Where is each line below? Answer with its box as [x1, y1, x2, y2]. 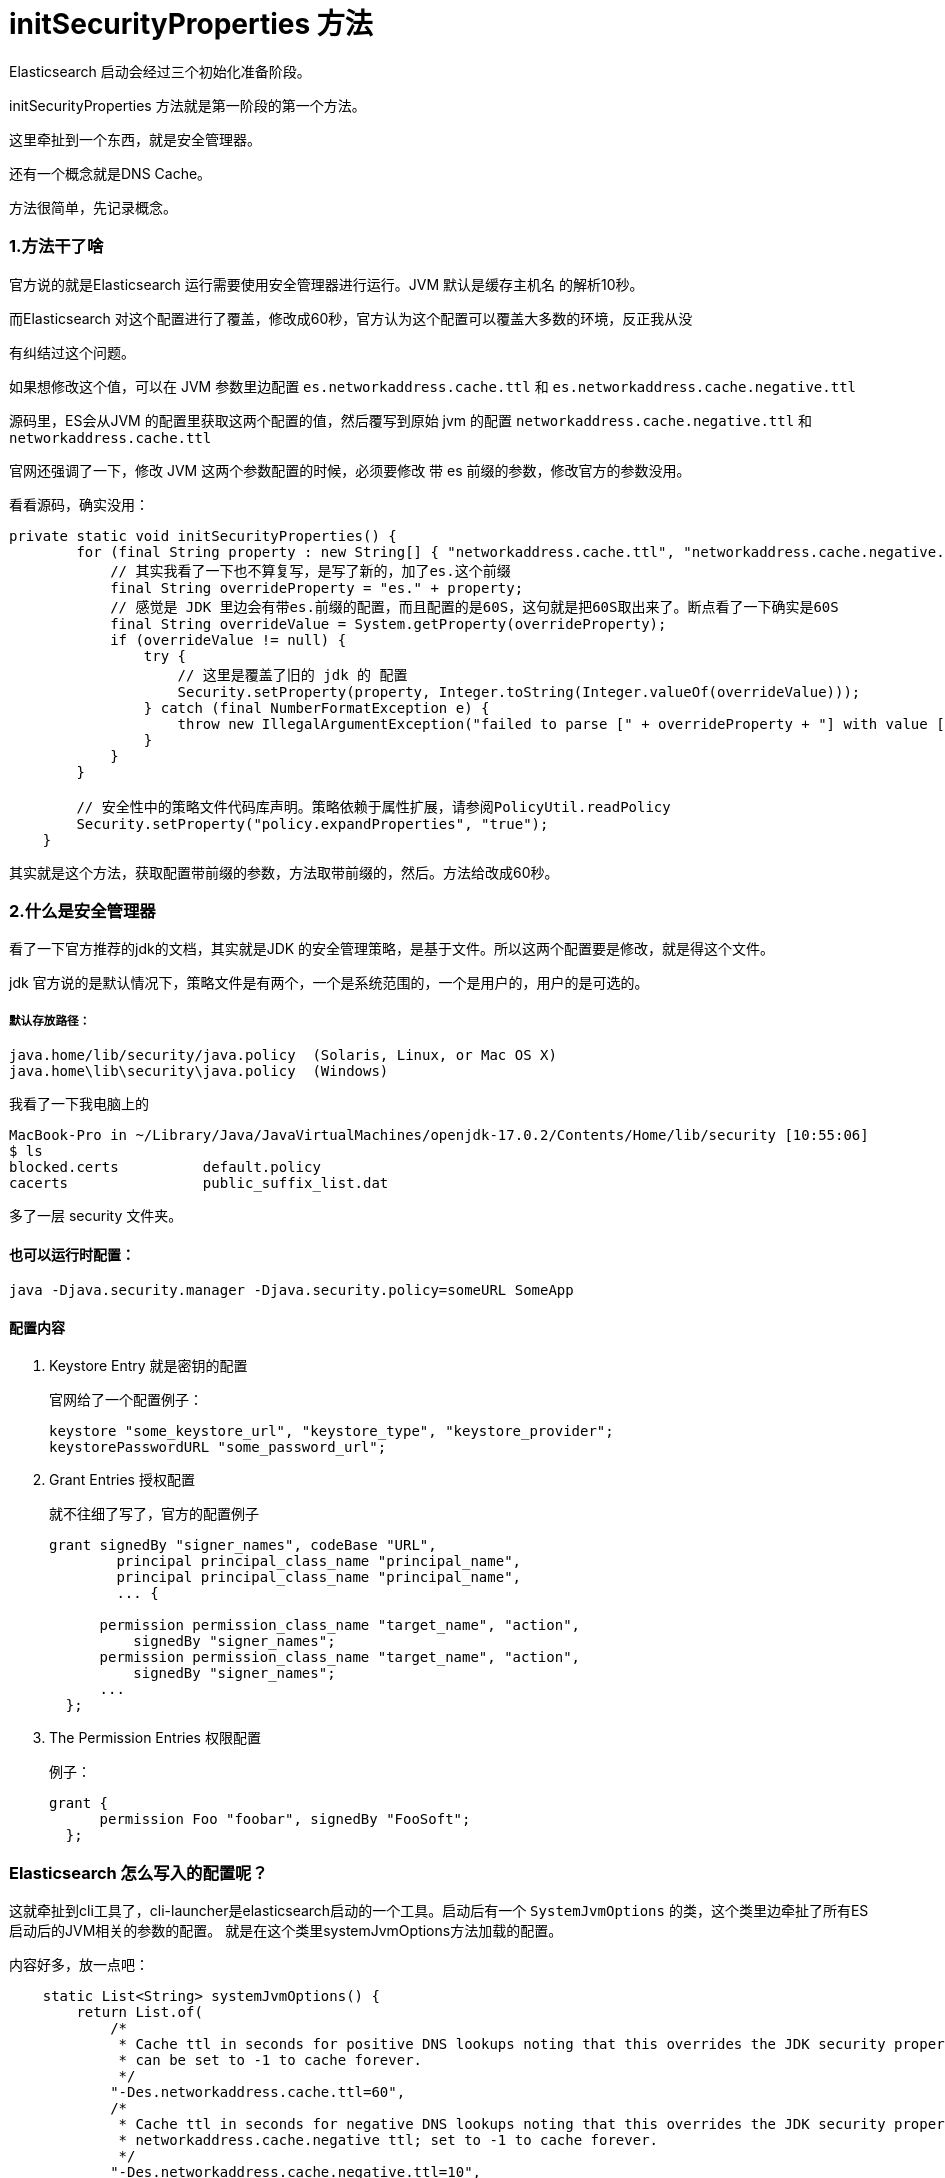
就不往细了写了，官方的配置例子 [49, 1505, 259, 1523]
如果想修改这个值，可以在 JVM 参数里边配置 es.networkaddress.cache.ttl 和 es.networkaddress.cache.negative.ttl [9, 377, 856, 395]
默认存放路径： [9, 1013, 91, 1028]
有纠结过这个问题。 [9, 343, 135, 361]
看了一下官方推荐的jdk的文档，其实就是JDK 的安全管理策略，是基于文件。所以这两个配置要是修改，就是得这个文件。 [9, 940, 775, 958]
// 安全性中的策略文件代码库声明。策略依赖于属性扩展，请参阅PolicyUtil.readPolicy [76, 798, 671, 815]
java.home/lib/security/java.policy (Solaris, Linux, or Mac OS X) [9, 1047, 557, 1064]
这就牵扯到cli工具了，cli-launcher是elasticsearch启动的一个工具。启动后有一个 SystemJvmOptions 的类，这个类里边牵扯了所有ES [9, 1902, 869, 1920]
